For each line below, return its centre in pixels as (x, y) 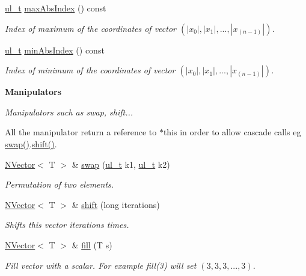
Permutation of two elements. (60, 184)
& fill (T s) (92, 244)
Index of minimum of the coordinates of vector (90, 70)
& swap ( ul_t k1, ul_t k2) (121, 164)
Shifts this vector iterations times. (67, 225)
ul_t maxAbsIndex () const (56, 8)
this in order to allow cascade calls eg (232, 132)
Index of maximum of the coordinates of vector (90, 28)
